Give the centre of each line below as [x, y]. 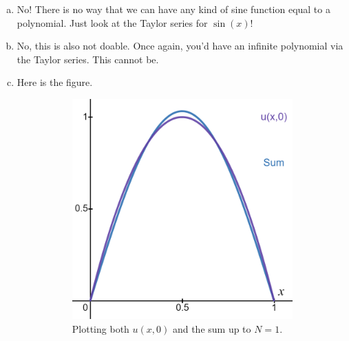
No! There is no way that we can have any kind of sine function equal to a [173, 9]
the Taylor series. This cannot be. [88, 59]
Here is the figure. [55, 82]
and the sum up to [212, 328]
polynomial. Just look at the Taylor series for [112, 22]
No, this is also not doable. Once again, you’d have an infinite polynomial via [180, 46]
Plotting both [101, 328]
